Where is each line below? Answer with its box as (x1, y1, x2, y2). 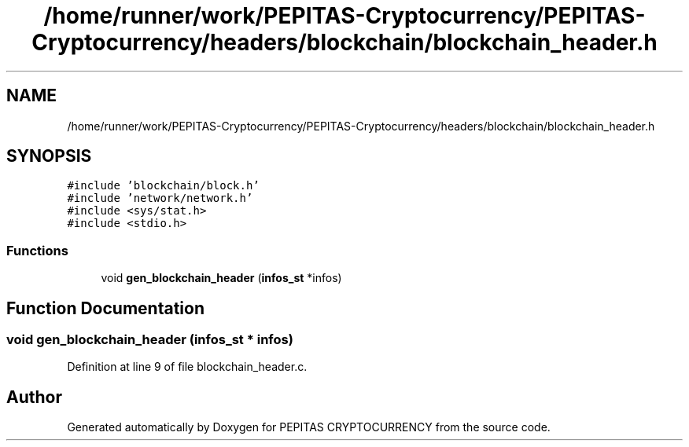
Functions (6, 242, 68, 258)
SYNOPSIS (6, 146, 92, 167)
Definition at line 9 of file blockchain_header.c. (67, 360, 308, 374)
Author (6, 387, 62, 407)
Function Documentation (6, 298, 204, 318)
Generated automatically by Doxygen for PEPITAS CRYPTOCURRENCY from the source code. (67, 420, 551, 434)
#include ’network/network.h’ (67, 192, 253, 205)
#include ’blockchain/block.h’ (67, 179, 260, 192)
